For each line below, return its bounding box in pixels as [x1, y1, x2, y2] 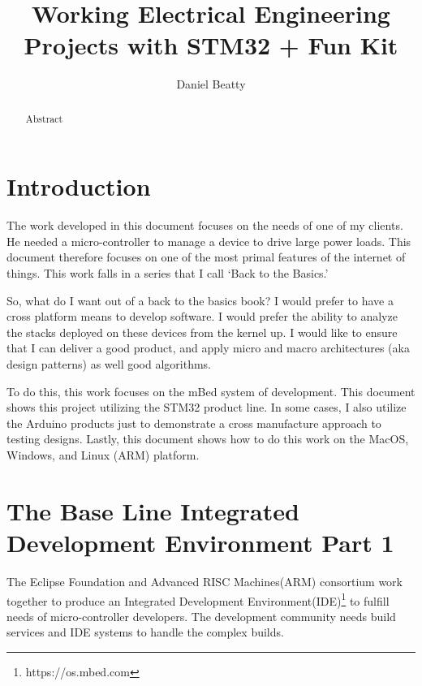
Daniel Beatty [176, 76, 246, 93]
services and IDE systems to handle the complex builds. [6, 623, 284, 641]
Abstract [25, 111, 63, 125]
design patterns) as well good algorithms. [6, 356, 211, 373]
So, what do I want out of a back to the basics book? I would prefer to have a [6, 291, 394, 308]
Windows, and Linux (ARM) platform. [6, 447, 200, 464]
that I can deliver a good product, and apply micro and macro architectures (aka [6, 339, 410, 356]
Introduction [6, 170, 151, 203]
